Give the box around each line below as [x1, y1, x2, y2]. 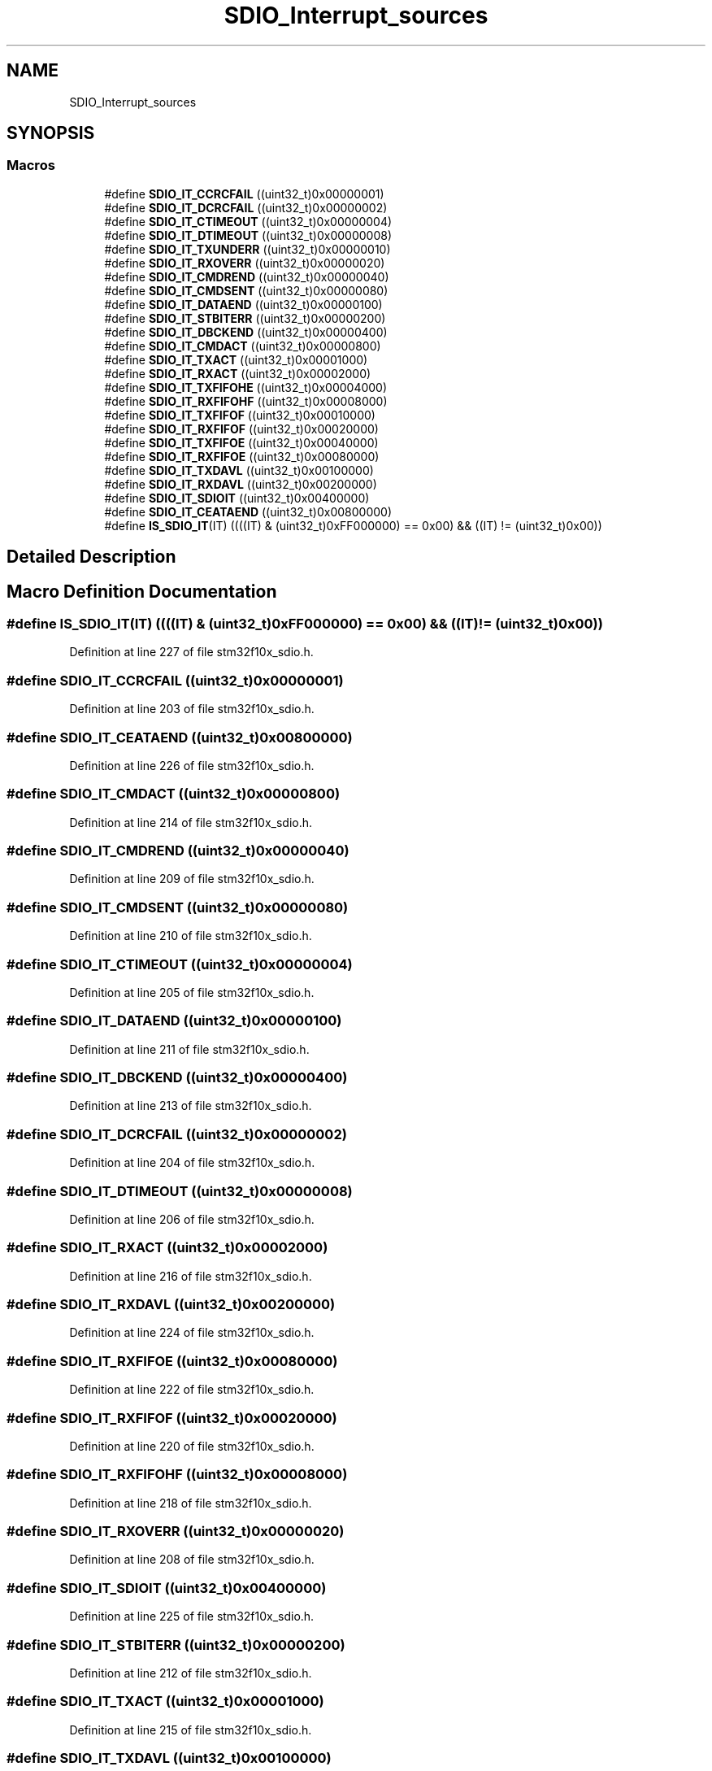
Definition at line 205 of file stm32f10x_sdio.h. [69, 985, 315, 999]
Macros [7, 157, 55, 174]
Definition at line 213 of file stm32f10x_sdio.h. [69, 1099, 312, 1113]
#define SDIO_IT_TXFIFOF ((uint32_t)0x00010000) [104, 407, 376, 422]
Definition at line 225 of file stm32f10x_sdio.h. [69, 1609, 315, 1624]
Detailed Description [7, 546, 176, 568]
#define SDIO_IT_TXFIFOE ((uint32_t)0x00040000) [104, 435, 379, 450]
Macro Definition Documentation [7, 581, 277, 602]
